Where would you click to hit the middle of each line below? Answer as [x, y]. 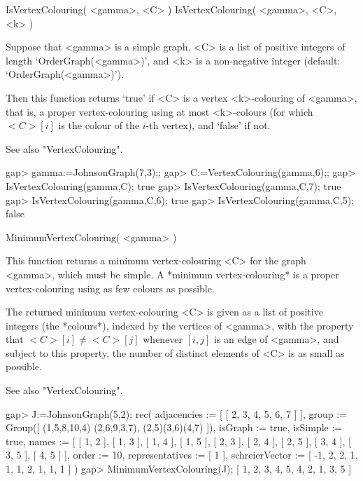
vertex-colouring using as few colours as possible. [110, 288]
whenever [163, 339]
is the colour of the [99, 125]
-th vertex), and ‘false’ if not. [208, 125]
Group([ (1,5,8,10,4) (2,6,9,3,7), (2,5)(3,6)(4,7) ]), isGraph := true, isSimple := [174, 427]
